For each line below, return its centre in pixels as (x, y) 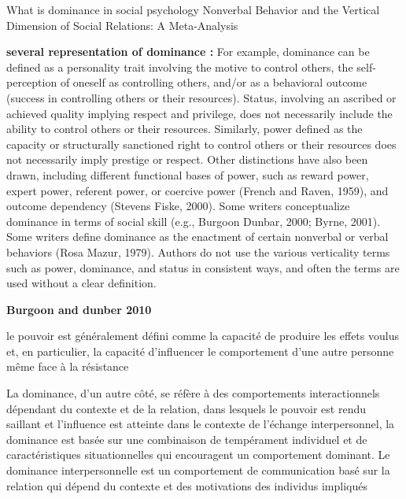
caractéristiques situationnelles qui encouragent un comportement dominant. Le (198, 455)
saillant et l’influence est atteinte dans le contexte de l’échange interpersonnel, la (201, 424)
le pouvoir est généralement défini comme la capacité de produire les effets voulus (203, 336)
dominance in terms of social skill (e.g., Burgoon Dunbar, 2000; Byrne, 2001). (194, 221)
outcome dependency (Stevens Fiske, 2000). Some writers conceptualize (178, 206)
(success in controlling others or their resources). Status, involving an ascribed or (201, 97)
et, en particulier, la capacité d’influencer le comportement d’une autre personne (200, 351)
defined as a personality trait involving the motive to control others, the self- (191, 67)
